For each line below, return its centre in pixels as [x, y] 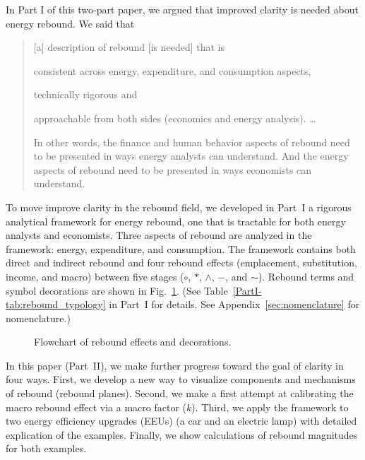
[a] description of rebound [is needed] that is [129, 47]
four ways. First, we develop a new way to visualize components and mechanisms [181, 379]
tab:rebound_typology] [56, 304]
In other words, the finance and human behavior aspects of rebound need [192, 142]
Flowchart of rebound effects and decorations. [133, 342]
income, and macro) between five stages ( [95, 276]
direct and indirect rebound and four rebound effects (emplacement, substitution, [181, 263]
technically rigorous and [85, 94]
